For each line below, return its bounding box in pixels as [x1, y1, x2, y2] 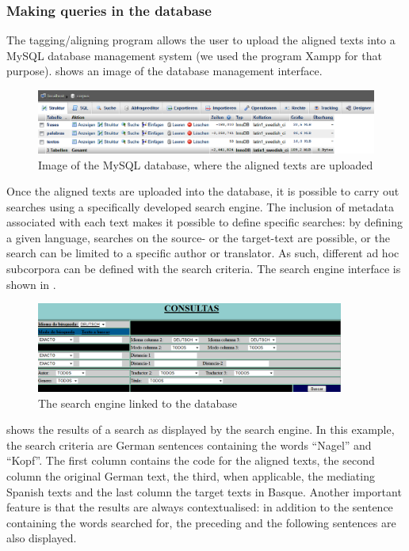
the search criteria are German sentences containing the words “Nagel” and [6, 436, 372, 453]
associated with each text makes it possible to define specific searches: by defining [6, 214, 403, 230]
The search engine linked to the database [38, 394, 238, 411]
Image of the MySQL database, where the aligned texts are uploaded [38, 156, 373, 173]
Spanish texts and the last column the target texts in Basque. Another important [6, 483, 402, 500]
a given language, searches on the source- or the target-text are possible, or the [6, 229, 390, 245]
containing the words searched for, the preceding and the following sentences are [6, 514, 396, 530]
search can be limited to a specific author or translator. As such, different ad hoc [6, 245, 399, 261]
